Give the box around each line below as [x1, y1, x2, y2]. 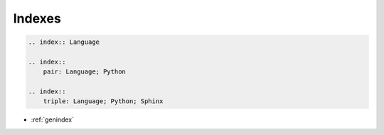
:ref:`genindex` [31, 115, 75, 124]
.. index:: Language [28, 38, 100, 46]
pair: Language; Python [43, 68, 126, 76]
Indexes [13, 11, 62, 26]
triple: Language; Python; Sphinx [43, 98, 164, 105]
